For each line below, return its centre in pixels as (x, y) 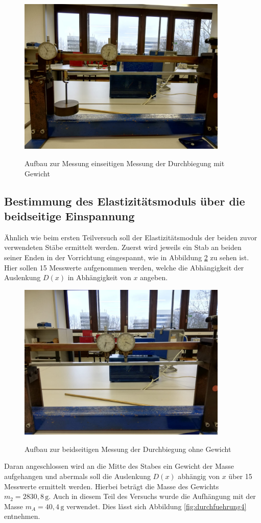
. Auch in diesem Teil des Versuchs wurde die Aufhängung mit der (152, 496)
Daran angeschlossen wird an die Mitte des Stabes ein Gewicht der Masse (119, 466)
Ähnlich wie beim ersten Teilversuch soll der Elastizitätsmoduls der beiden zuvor (131, 237)
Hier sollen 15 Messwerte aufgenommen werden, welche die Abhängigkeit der (124, 267)
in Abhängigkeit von (99, 277)
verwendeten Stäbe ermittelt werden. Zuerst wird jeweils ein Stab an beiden (123, 247)
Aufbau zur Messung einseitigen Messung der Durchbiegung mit (125, 163)
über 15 (240, 476)
